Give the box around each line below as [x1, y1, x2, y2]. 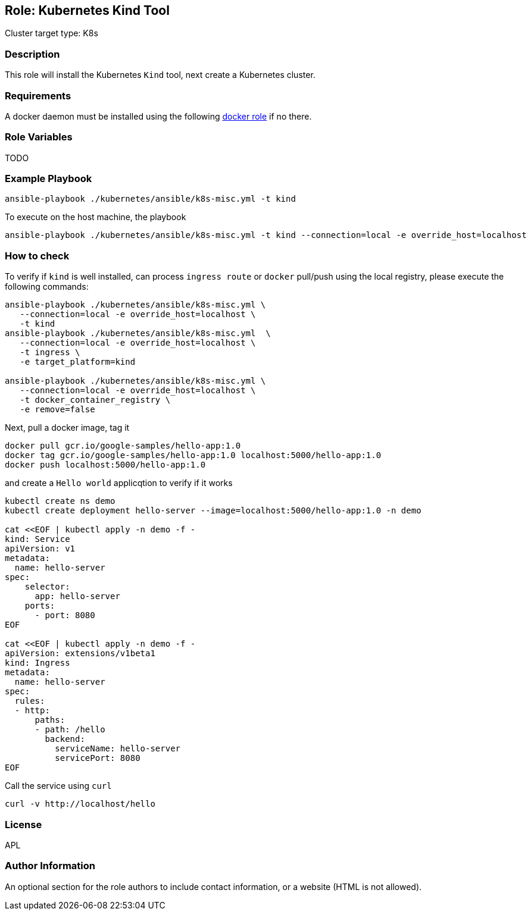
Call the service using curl [5, 781, 112, 791]
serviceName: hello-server [55, 744, 181, 754]
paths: [35, 715, 65, 725]
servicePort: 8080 [55, 753, 140, 763]
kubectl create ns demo [5, 496, 115, 506]
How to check [5, 249, 70, 262]
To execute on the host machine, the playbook [5, 212, 186, 223]
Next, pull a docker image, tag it [5, 422, 130, 433]
